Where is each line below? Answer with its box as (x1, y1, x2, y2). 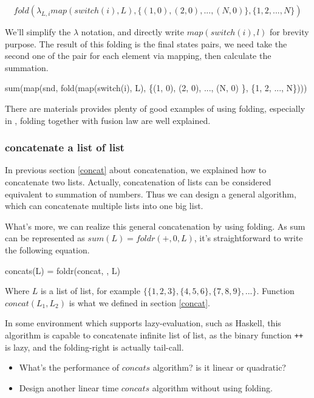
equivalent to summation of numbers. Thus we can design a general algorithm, (5, 187, 296, 200)
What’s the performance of (19, 361, 120, 374)
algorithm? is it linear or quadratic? (152, 361, 286, 374)
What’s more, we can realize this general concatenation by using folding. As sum (5, 219, 305, 232)
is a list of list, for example (40, 284, 140, 297)
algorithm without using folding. (152, 381, 273, 394)
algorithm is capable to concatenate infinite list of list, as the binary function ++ (5, 328, 304, 341)
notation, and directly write (81, 26, 184, 38)
